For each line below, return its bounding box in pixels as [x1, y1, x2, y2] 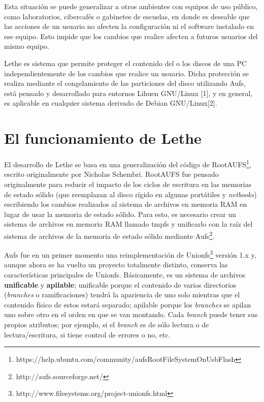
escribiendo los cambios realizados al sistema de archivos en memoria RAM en [4, 199, 247, 209]
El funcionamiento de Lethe [4, 128, 202, 148]
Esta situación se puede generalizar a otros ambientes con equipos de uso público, [4, 1, 258, 11]
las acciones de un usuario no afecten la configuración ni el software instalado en [4, 21, 254, 32]
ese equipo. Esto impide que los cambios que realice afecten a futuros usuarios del [4, 30, 258, 41]
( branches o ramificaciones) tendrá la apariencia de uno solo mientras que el [4, 289, 240, 300]
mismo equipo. [4, 41, 49, 51]
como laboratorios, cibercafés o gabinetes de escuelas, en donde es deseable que [4, 11, 250, 21]
